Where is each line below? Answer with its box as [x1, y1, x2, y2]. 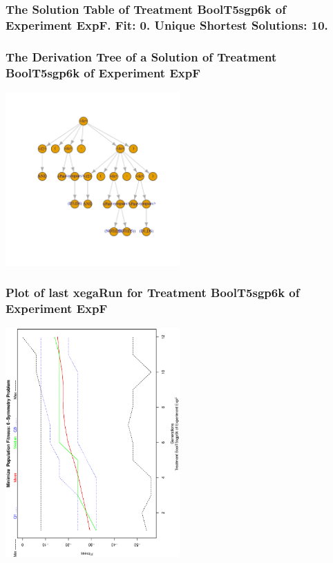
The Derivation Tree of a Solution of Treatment [6, 48, 277, 65]
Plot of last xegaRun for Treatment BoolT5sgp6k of [6, 284, 300, 301]
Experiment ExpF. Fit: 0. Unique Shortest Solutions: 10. [6, 16, 328, 33]
